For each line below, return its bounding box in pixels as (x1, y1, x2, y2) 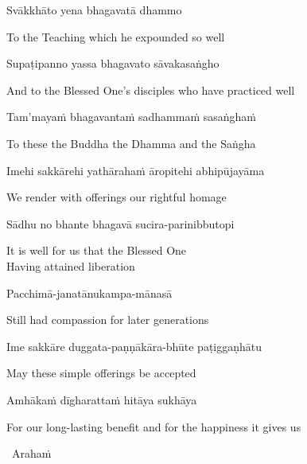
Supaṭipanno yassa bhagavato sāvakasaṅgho (6, 55, 220, 72)
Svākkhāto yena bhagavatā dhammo (6, 2, 182, 18)
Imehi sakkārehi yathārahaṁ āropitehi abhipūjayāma (6, 162, 265, 178)
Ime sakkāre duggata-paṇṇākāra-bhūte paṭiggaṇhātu (6, 337, 262, 354)
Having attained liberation (6, 257, 135, 274)
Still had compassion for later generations (6, 311, 209, 328)
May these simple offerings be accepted (6, 365, 196, 381)
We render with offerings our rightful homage (6, 189, 227, 205)
